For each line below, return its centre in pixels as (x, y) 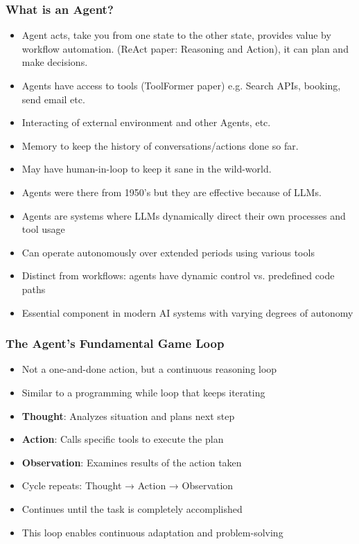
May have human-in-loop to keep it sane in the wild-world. (147, 169)
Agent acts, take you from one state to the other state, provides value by (176, 35)
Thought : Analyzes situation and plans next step (128, 415)
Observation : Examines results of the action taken (132, 462)
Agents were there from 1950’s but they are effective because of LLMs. (172, 192)
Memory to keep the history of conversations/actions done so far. (160, 145)
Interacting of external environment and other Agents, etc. (146, 122)
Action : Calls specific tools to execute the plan (123, 439)
